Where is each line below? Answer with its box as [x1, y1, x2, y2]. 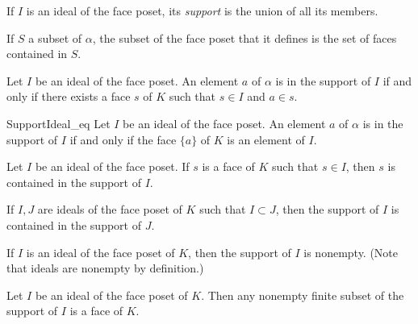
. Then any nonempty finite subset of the [201, 286, 404, 303]
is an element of [227, 131, 305, 147]
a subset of [28, 29, 82, 46]
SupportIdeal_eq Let [6, 114, 111, 131]
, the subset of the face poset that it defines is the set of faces [92, 29, 397, 46]
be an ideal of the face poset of [35, 286, 188, 303]
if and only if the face [69, 131, 177, 147]
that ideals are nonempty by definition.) [6, 260, 204, 276]
